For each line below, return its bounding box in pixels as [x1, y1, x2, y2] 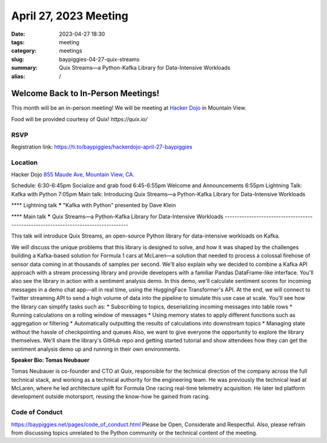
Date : [11, 30, 25, 38]
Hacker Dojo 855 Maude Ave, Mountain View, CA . [11, 171, 135, 178]
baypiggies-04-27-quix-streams [59, 55, 140, 63]
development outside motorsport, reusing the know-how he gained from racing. [11, 393, 210, 400]
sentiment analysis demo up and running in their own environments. [11, 345, 181, 353]
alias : [11, 73, 25, 80]
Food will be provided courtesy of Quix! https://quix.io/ [11, 115, 148, 122]
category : [11, 47, 37, 55]
